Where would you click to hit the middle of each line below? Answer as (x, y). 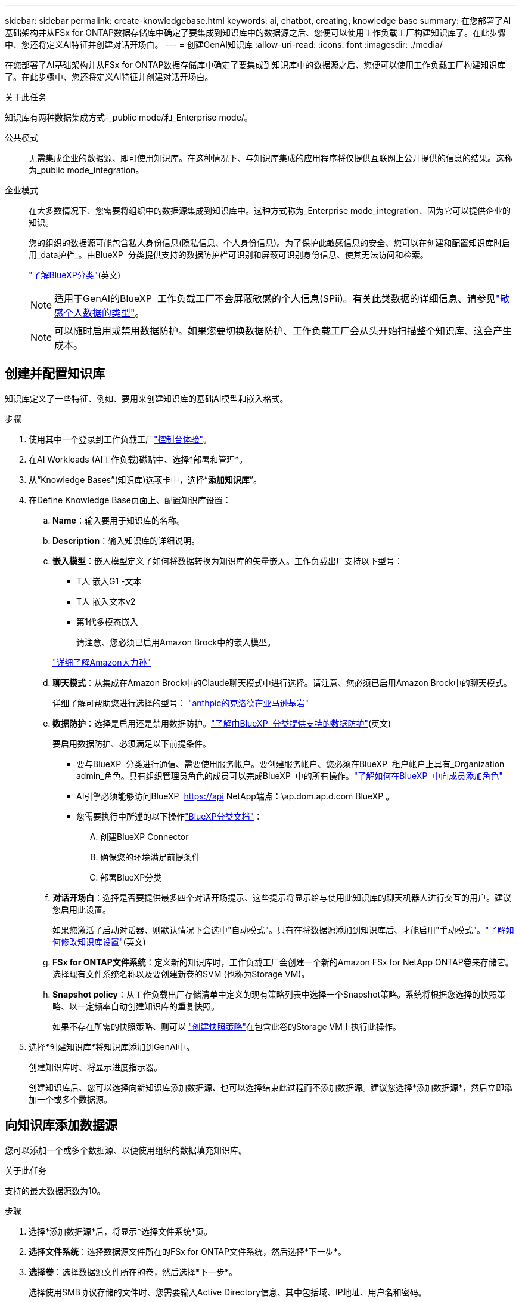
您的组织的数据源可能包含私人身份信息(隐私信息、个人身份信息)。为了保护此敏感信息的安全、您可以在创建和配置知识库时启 (270, 243)
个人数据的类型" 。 (104, 313)
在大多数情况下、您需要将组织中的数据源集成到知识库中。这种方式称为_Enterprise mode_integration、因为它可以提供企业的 (270, 210)
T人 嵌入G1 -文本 (109, 581)
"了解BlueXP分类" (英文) (75, 275)
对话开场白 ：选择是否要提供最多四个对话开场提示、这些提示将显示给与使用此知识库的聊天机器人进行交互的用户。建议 (282, 897)
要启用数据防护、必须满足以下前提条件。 (132, 743)
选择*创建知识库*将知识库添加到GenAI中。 (112, 1046)
